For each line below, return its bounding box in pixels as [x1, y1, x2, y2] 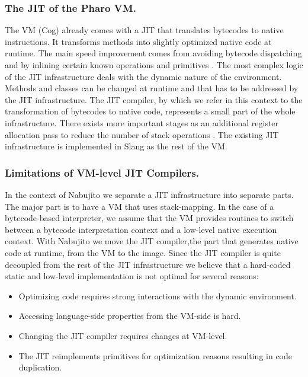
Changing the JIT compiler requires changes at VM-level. [18, 329, 227, 341]
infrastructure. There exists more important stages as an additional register [5, 116, 279, 129]
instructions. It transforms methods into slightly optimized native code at [5, 35, 272, 47]
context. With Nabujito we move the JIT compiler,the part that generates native [5, 235, 299, 247]
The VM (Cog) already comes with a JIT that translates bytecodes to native [5, 24, 284, 36]
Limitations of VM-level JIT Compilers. [5, 165, 199, 180]
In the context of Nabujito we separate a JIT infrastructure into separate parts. [5, 188, 294, 200]
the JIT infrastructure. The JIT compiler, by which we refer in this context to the [5, 93, 303, 106]
